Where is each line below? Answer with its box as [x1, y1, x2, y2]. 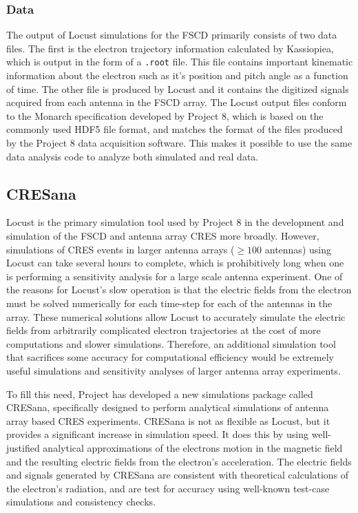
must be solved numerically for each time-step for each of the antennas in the [6, 295, 333, 310]
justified [6, 440, 40, 454]
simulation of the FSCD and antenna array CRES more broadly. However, [6, 229, 319, 243]
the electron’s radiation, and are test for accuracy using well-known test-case [6, 481, 330, 495]
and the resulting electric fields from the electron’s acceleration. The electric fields [6, 454, 352, 468]
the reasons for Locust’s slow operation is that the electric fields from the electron [6, 282, 352, 297]
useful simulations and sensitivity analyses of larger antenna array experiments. [6, 363, 341, 377]
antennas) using [264, 242, 331, 256]
